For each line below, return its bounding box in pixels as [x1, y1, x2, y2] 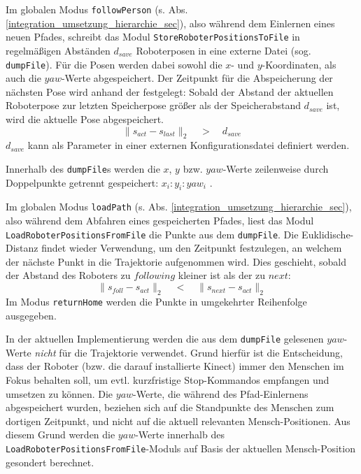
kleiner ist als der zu [178, 268, 266, 282]
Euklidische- [302, 227, 354, 241]
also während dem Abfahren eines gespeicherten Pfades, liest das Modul [6, 213, 314, 228]
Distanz [6, 240, 38, 255]
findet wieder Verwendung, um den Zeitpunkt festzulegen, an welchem [41, 240, 342, 255]
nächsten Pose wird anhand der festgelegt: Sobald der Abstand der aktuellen [6, 84, 334, 99]
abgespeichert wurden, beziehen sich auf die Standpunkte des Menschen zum [6, 400, 334, 415]
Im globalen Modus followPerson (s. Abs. [6, 2, 188, 16]
